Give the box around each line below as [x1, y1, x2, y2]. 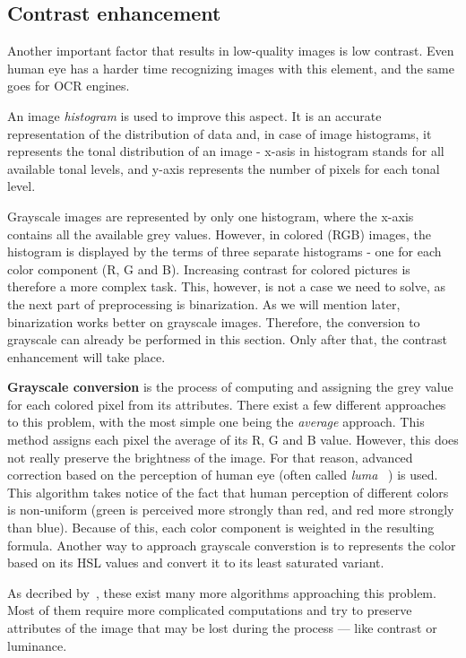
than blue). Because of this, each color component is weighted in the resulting [7, 518, 435, 537]
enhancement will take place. [7, 347, 166, 366]
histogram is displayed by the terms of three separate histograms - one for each [7, 242, 442, 261]
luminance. [7, 636, 67, 654]
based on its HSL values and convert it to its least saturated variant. [7, 553, 384, 572]
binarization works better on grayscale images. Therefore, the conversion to [7, 312, 420, 331]
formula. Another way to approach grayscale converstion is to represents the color [7, 535, 456, 554]
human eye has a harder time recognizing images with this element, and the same [7, 58, 454, 77]
